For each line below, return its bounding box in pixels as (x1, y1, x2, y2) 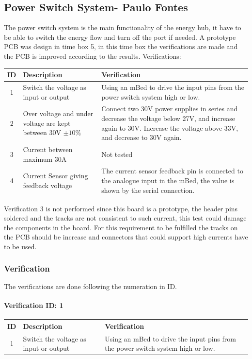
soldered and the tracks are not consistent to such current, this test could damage (4, 213, 247, 223)
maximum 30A (23, 154, 67, 164)
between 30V (23, 127, 61, 137)
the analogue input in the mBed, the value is (101, 175, 235, 186)
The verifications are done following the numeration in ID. (4, 281, 177, 291)
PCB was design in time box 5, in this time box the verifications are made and (4, 41, 238, 51)
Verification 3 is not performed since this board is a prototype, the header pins (4, 203, 238, 213)
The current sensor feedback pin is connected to (101, 166, 243, 176)
